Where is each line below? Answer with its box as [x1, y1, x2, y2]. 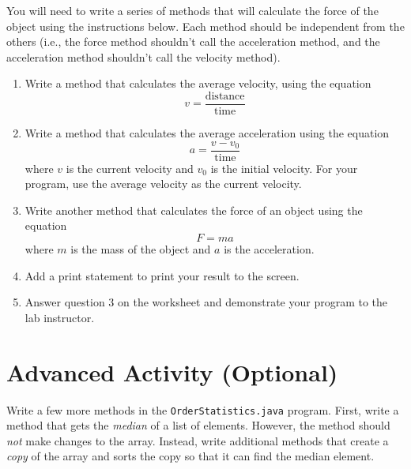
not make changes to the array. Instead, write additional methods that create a [6, 432, 389, 448]
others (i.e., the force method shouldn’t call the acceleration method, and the [6, 33, 380, 50]
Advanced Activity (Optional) [6, 355, 338, 388]
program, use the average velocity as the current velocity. [25, 175, 302, 192]
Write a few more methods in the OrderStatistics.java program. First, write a [6, 401, 399, 418]
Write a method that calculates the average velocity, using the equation [25, 75, 371, 92]
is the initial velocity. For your [210, 159, 358, 176]
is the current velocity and [66, 159, 194, 176]
